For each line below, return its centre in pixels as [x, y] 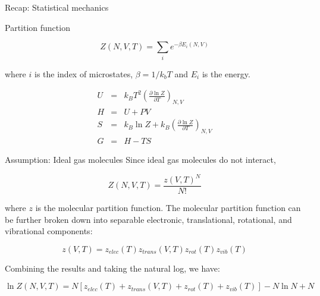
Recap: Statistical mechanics [57, 7]
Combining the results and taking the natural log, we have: [112, 268]
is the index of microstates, [84, 73]
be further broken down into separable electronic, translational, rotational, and [148, 219]
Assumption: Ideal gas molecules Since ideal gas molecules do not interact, [140, 159]
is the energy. [226, 73]
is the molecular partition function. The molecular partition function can [168, 208]
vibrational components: [49, 231]
